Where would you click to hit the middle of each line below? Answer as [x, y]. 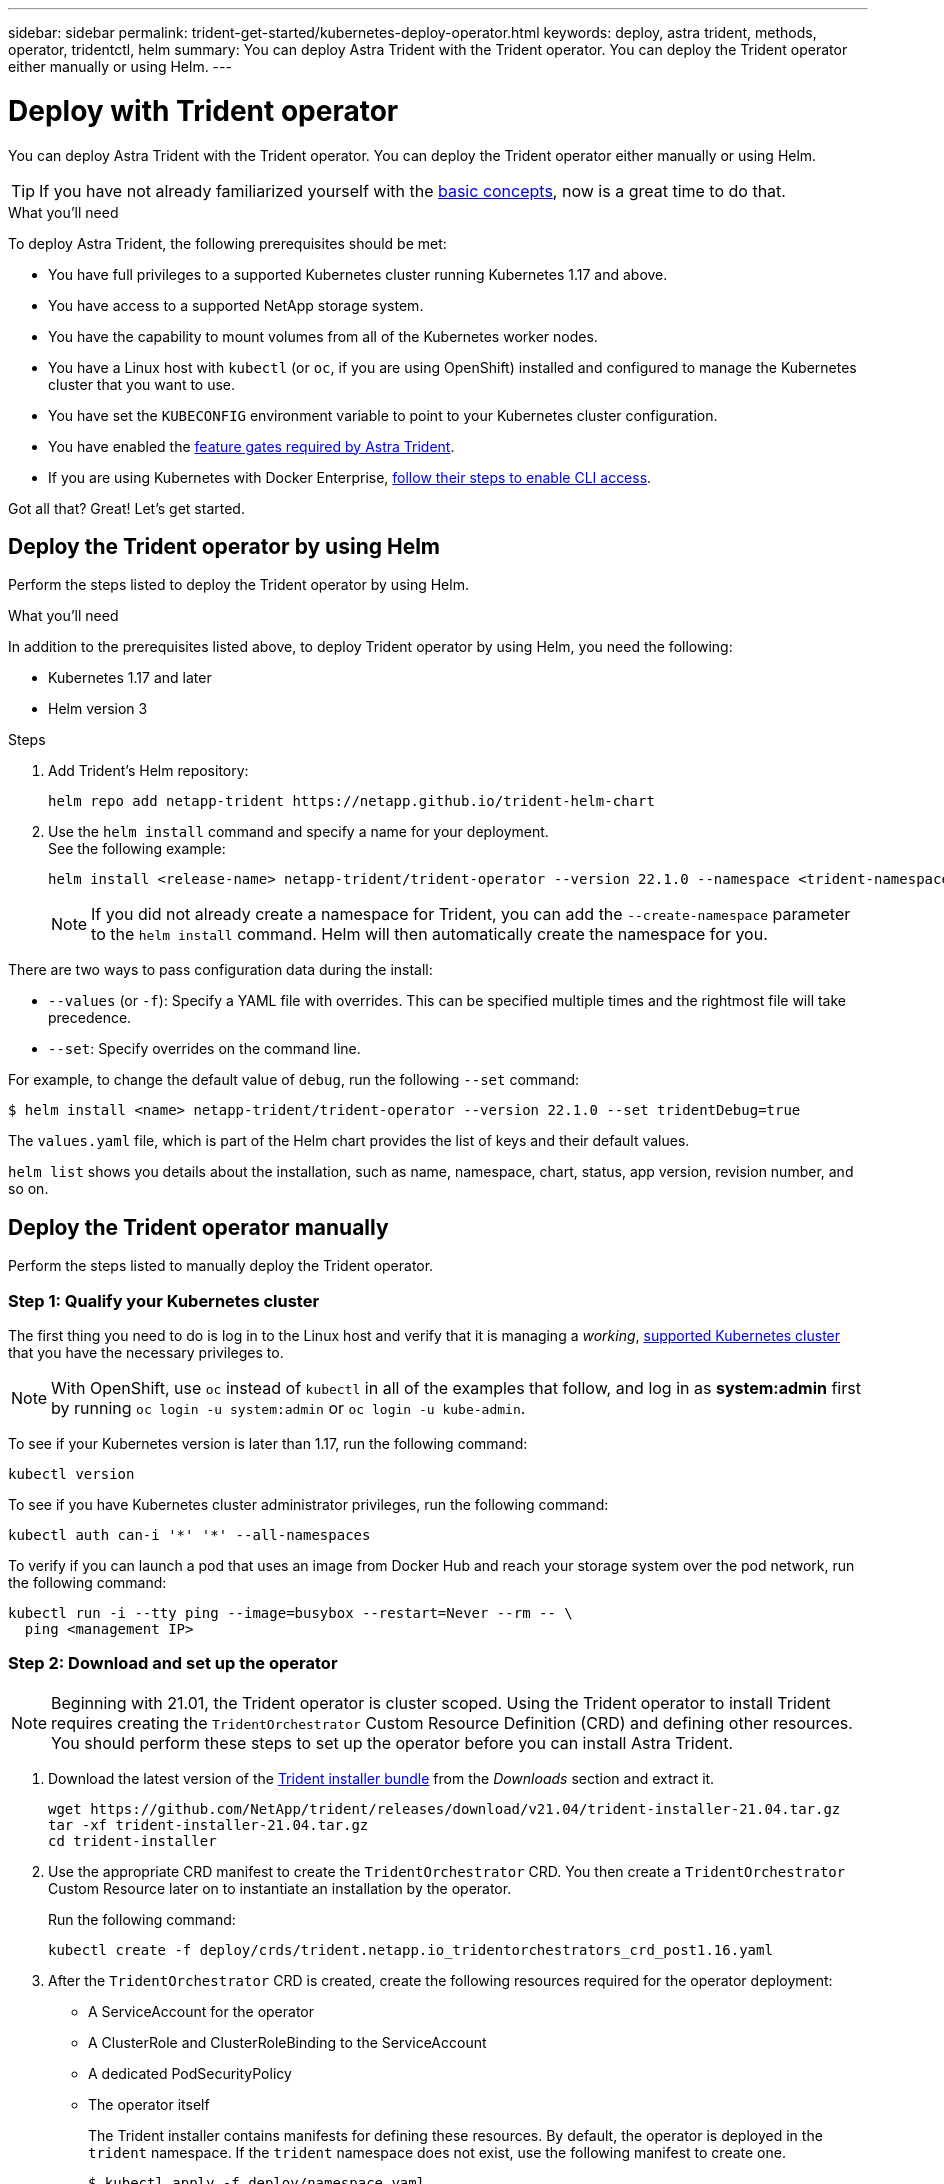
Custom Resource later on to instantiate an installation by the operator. [280, 1888]
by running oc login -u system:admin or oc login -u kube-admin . [288, 1407]
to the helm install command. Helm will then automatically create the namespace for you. [429, 934]
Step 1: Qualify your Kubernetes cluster [164, 1300]
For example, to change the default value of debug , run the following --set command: [294, 1080]
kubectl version [71, 1473]
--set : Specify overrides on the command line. [204, 1049]
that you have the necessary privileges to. [146, 1352]
